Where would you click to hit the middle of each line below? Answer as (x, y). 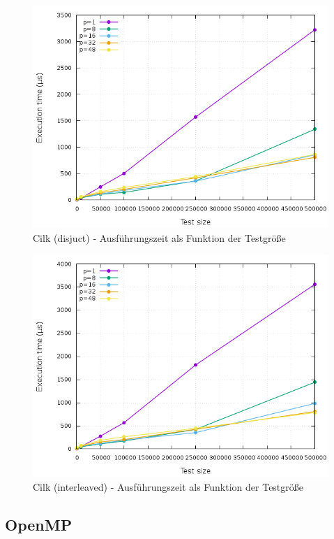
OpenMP (39, 524)
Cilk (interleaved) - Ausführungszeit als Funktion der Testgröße (168, 486)
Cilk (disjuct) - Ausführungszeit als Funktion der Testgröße (159, 237)
